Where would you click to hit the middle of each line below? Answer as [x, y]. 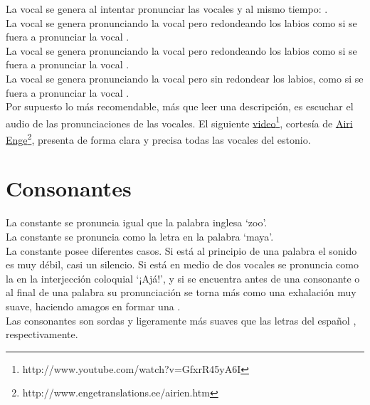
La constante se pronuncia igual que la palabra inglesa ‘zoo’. [137, 222]
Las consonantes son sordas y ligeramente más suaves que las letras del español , [181, 320]
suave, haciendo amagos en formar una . [93, 306]
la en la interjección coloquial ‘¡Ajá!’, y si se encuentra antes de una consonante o [183, 278]
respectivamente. [42, 334]
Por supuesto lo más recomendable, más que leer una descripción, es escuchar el [180, 106]
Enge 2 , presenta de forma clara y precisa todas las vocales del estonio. [158, 138]
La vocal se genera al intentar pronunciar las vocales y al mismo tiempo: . [167, 9]
